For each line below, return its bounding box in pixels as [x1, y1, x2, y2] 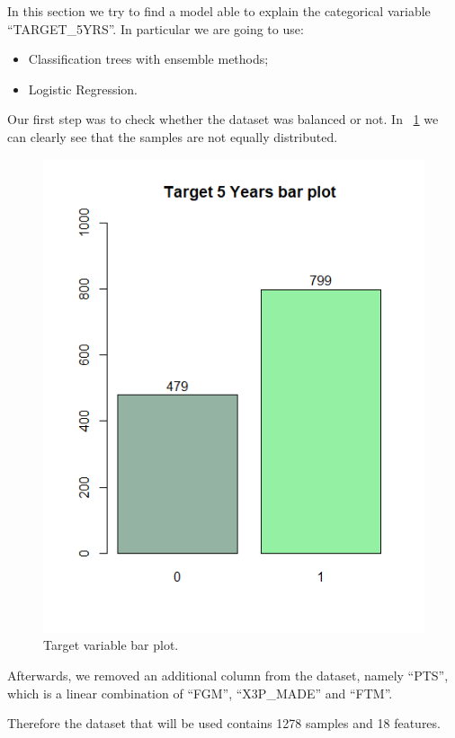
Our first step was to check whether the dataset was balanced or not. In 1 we [7, 110, 439, 129]
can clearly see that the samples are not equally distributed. [7, 127, 338, 146]
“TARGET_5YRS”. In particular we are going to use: [7, 19, 304, 38]
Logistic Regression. [28, 79, 138, 98]
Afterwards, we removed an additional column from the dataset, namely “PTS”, [7, 666, 449, 685]
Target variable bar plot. [43, 636, 179, 654]
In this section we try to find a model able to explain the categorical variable [7, 2, 431, 20]
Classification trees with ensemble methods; [28, 49, 269, 68]
